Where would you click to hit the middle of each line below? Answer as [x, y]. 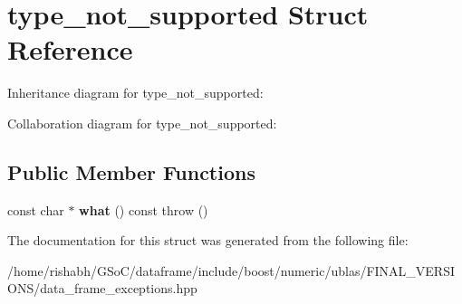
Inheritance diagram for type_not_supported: [135, 93]
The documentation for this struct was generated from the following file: [208, 240]
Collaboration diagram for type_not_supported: [142, 123]
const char [36, 209]
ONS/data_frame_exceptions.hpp [102, 288]
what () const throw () [144, 209]
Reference [70, 49]
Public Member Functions [131, 171]
